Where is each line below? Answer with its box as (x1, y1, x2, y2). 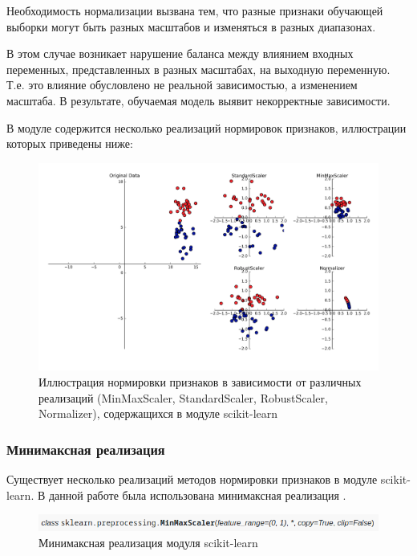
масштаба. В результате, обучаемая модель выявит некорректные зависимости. (6, 92, 391, 108)
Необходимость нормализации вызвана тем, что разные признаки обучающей (6, 2, 383, 18)
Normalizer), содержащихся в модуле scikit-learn (38, 405, 278, 422)
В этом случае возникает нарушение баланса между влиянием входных (6, 45, 354, 62)
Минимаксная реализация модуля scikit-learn (38, 534, 258, 550)
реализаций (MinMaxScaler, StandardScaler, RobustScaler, (38, 389, 328, 406)
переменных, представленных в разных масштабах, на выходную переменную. (6, 60, 391, 77)
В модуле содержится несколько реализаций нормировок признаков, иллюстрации (6, 119, 407, 136)
